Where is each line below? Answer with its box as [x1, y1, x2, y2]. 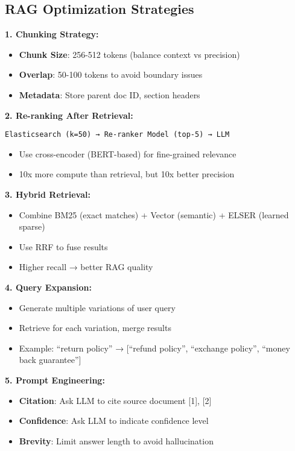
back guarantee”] [19, 353, 81, 366]
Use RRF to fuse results [19, 240, 108, 253]
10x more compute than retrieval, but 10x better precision [19, 168, 235, 180]
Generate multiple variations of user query [19, 301, 176, 314]
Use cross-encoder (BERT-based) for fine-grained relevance [19, 147, 236, 160]
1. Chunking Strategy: [5, 28, 99, 40]
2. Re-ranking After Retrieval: [5, 109, 133, 121]
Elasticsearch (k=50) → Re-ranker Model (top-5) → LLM [5, 130, 230, 139]
